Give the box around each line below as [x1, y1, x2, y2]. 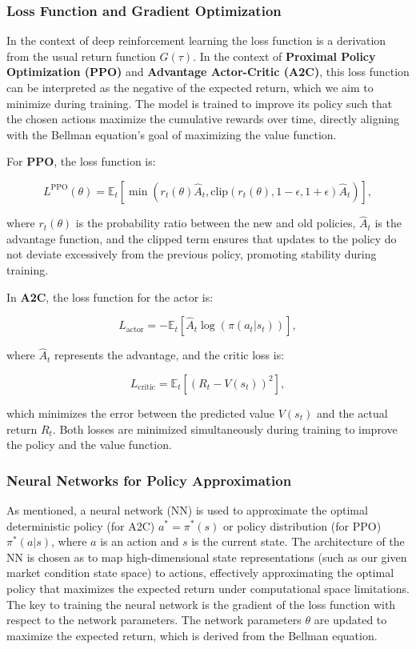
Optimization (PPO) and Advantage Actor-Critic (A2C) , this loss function [6, 63, 410, 80]
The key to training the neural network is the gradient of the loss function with [6, 595, 396, 612]
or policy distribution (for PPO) [223, 517, 382, 534]
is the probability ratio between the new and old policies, [75, 214, 356, 231]
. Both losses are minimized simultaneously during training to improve [52, 420, 398, 437]
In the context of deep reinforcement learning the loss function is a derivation [6, 32, 386, 49]
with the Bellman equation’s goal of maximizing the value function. [6, 126, 337, 142]
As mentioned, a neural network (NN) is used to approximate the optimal [6, 501, 368, 518]
